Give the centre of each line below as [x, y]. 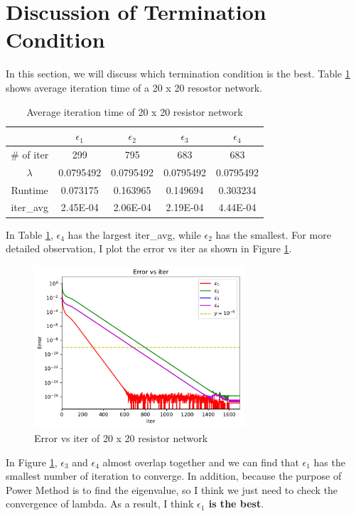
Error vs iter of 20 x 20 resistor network [121, 437]
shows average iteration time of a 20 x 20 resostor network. [134, 87]
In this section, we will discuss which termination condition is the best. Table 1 [178, 74]
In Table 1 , [29, 234]
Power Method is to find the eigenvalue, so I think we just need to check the [172, 489]
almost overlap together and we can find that [201, 462]
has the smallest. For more [273, 234]
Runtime [29, 189]
